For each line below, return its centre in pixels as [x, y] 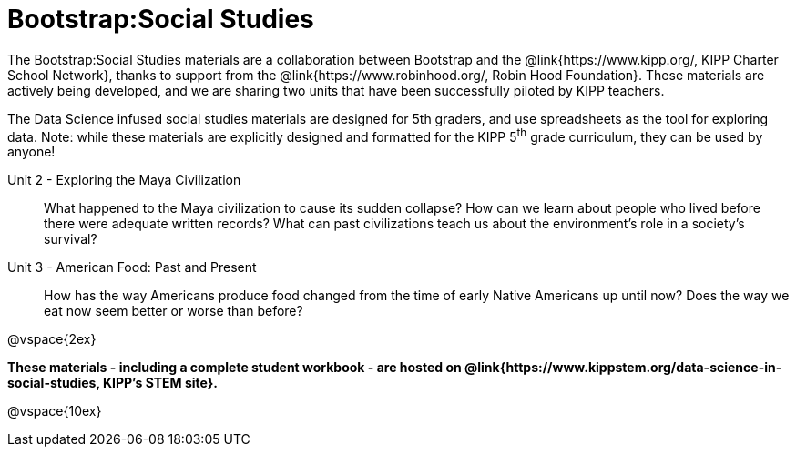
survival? [71, 239]
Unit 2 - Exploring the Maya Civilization [124, 180]
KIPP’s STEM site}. [160, 383]
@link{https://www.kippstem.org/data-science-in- [623, 368]
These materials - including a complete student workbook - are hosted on [235, 368]
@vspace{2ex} [52, 339]
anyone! [31, 152]
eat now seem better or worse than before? [173, 311]
